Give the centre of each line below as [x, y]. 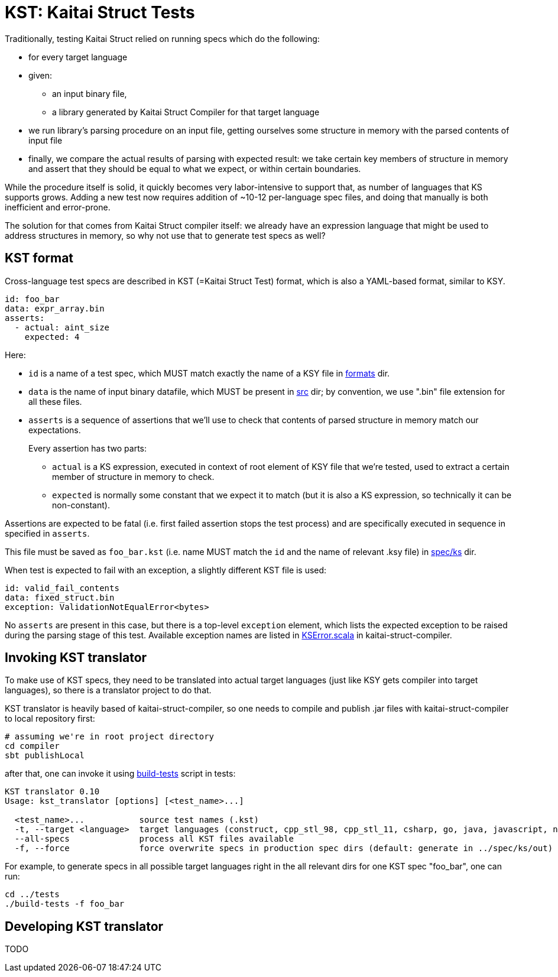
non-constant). [81, 505]
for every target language [78, 57]
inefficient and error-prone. [58, 207]
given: [40, 75]
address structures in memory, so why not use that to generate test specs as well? [165, 235]
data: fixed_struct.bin [60, 597]
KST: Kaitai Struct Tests [100, 12]
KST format [39, 258]
